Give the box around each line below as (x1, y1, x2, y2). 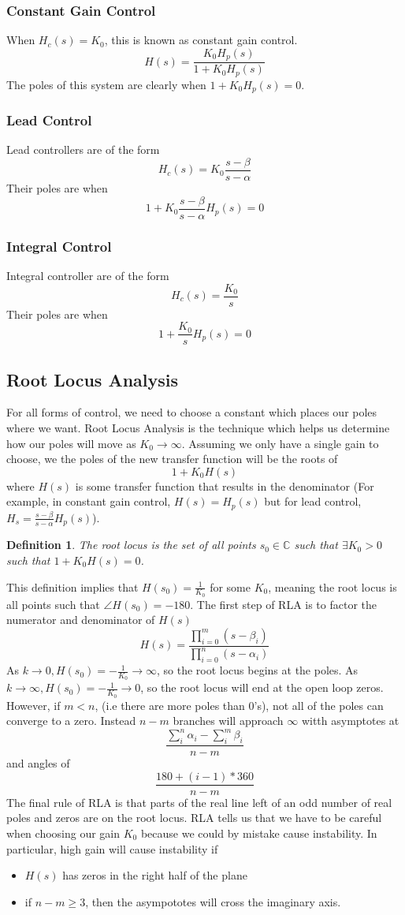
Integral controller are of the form (6, 267, 169, 283)
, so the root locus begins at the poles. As (157, 662, 359, 678)
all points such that (6, 596, 100, 612)
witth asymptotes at (301, 712, 399, 729)
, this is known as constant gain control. (104, 32, 298, 48)
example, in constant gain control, (6, 493, 171, 510)
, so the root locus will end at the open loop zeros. (140, 679, 384, 696)
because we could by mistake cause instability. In (140, 824, 377, 841)
